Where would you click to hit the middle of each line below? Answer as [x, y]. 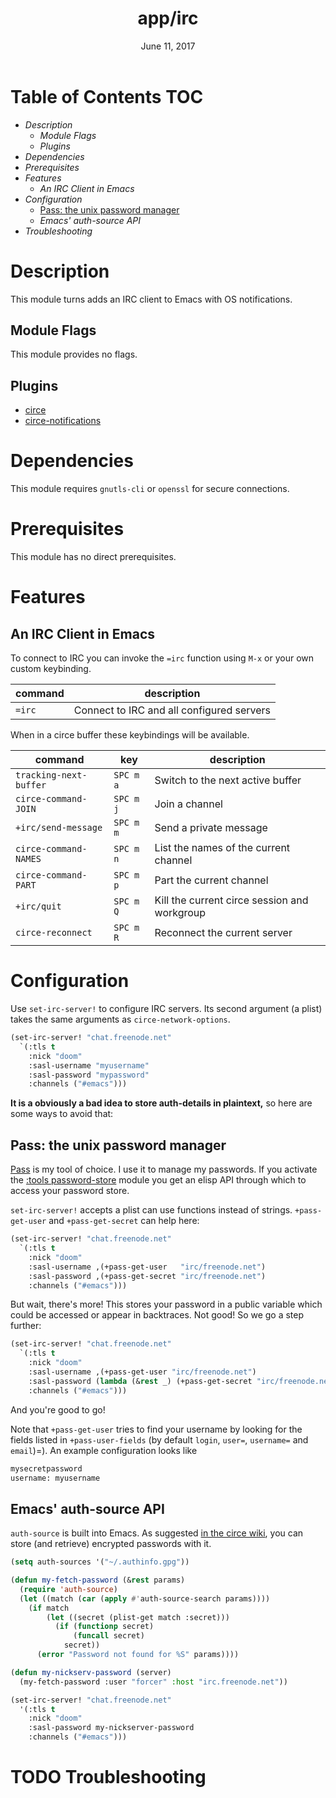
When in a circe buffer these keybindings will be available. [130, 735]
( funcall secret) [109, 1636]
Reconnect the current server [223, 933]
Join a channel [188, 804]
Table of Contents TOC [107, 96]
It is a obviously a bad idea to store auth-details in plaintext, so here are [161, 1103]
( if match [49, 1608]
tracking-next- [51, 775]
